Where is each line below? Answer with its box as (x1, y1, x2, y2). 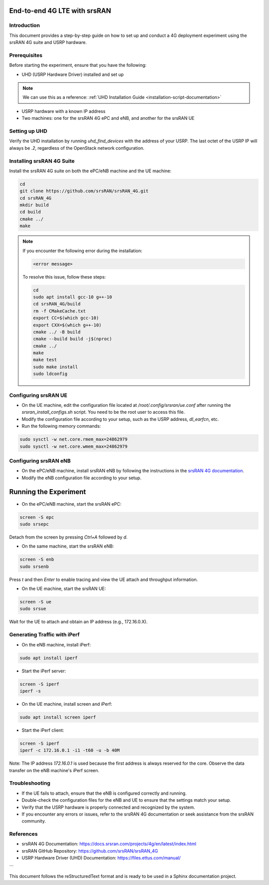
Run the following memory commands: (21, 423, 101, 429)
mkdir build (19, 202, 49, 208)
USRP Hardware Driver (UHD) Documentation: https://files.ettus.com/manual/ (21, 855, 181, 861)
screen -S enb (19, 557, 54, 563)
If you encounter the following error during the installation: (22, 248, 142, 254)
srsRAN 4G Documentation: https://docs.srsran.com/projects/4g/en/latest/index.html (21, 841, 197, 847)
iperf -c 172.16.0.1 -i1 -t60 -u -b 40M (19, 748, 120, 753)
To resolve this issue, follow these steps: (22, 274, 106, 280)
